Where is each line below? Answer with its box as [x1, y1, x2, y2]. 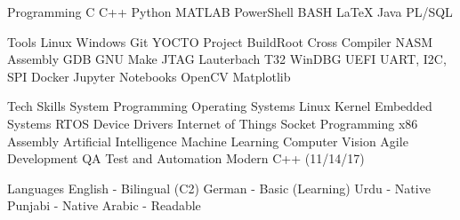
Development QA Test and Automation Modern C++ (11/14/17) [7, 149, 365, 168]
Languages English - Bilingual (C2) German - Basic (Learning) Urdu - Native [7, 178, 431, 197]
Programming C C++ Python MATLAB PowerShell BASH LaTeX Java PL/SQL [7, 3, 453, 20]
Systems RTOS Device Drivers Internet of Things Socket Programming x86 [7, 114, 418, 132]
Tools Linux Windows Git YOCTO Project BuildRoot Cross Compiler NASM [7, 32, 433, 51]
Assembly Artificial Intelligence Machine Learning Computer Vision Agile [7, 131, 408, 150]
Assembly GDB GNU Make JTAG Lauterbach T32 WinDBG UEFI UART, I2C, [7, 50, 447, 68]
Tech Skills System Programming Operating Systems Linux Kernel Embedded [7, 97, 432, 115]
